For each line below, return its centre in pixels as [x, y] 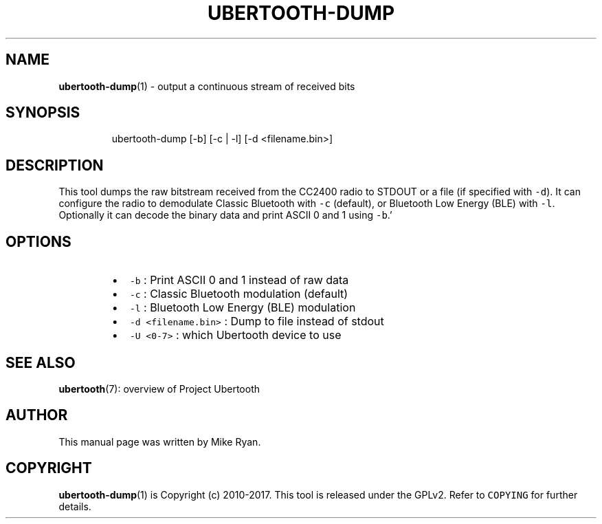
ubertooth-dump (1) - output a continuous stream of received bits [207, 86]
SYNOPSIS [43, 113]
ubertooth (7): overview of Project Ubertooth [159, 389]
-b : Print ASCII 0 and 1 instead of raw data [239, 280]
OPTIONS [38, 241]
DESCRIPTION [55, 165]
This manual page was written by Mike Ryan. [160, 441]
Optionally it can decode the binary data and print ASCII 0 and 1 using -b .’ [225, 215]
